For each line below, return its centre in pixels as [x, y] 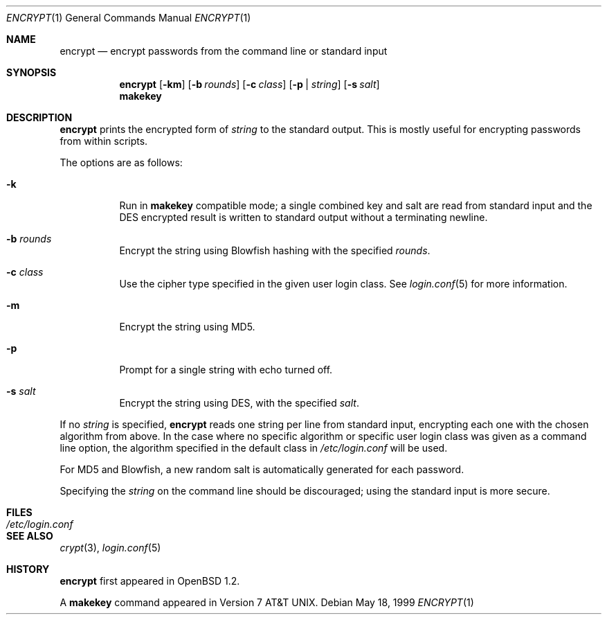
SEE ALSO [30, 536]
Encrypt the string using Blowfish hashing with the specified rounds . [275, 250]
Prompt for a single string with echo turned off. [226, 370]
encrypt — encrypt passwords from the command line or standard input [224, 51]
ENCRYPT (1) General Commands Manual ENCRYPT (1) [129, 18]
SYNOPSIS [31, 72]
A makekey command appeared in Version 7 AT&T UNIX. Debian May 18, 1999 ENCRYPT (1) [267, 602]
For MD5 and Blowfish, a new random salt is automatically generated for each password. [262, 469]
